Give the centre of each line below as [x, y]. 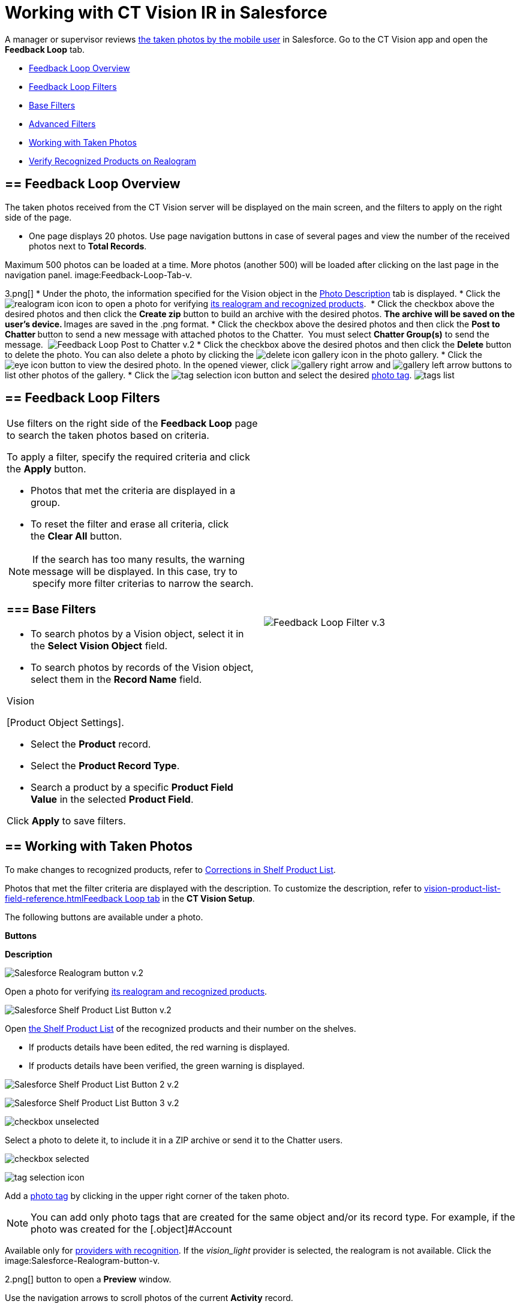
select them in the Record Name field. [116, 679]
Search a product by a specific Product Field [132, 787]
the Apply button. [46, 469]
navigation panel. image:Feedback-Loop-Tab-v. [99, 275]
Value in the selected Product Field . [112, 799]
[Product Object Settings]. [65, 722]
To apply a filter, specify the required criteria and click [128, 457]
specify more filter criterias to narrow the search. [143, 584]
